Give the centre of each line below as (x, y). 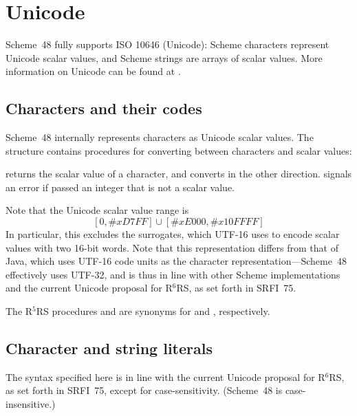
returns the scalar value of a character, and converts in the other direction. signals (179, 174)
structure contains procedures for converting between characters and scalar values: (179, 150)
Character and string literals (109, 348)
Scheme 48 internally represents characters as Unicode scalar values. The (160, 137)
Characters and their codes (104, 108)
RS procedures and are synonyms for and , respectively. (153, 311)
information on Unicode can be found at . (93, 71)
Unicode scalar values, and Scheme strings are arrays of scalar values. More (164, 57)
